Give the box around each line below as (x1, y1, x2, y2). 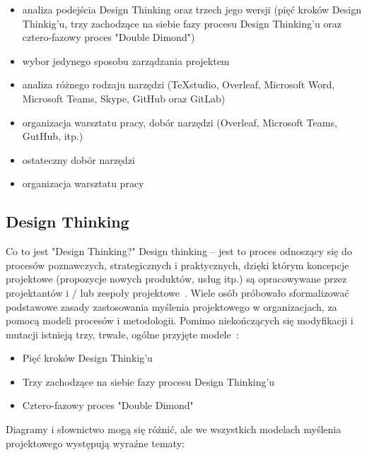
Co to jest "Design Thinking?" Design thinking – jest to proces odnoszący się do (6, 244, 352, 259)
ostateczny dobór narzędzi (22, 152, 136, 167)
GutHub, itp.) (22, 129, 83, 143)
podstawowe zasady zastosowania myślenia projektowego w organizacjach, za (6, 299, 337, 314)
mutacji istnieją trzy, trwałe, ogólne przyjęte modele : (6, 326, 239, 341)
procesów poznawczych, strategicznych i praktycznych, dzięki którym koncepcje (6, 257, 349, 272)
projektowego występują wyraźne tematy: (6, 435, 185, 450)
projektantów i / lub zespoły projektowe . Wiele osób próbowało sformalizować (6, 285, 349, 300)
